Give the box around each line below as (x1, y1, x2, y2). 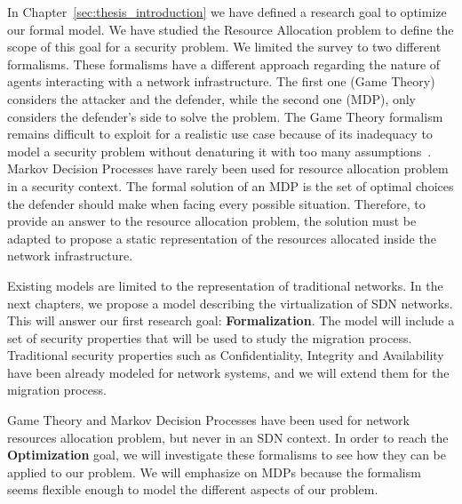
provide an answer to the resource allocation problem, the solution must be (7, 212, 417, 230)
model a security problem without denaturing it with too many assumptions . (7, 141, 432, 160)
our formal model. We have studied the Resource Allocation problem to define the (7, 20, 454, 38)
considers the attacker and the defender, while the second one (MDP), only (7, 89, 417, 108)
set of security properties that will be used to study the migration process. (7, 328, 412, 347)
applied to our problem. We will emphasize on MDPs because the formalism (7, 462, 421, 481)
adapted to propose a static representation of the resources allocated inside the (7, 228, 436, 247)
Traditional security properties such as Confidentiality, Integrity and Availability (7, 346, 444, 364)
